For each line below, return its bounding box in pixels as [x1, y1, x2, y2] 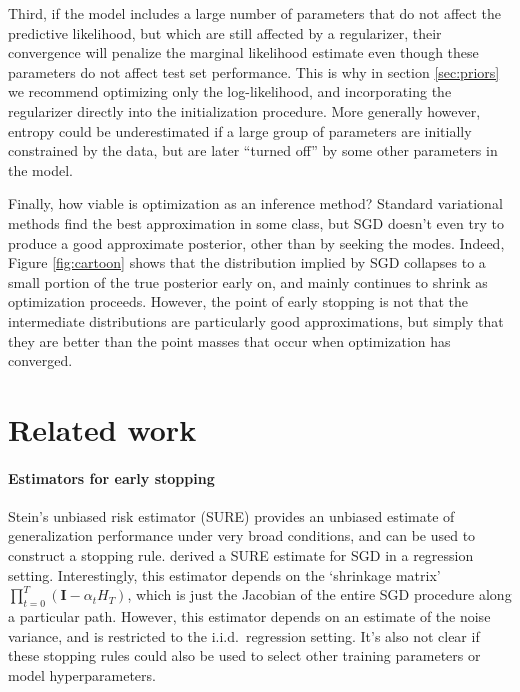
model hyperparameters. [8, 664, 156, 685]
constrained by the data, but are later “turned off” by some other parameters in [8, 140, 498, 161]
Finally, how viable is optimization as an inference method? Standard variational [8, 193, 503, 214]
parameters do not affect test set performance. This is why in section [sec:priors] [8, 61, 500, 82]
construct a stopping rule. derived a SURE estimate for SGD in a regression [8, 545, 474, 566]
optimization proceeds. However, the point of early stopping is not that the [8, 291, 469, 312]
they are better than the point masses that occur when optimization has [8, 330, 451, 351]
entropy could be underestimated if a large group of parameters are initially [8, 120, 472, 141]
